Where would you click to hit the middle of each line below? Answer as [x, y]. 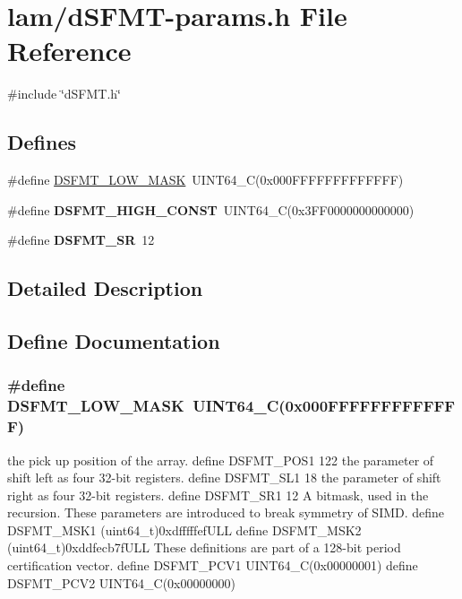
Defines [42, 142]
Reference [69, 51]
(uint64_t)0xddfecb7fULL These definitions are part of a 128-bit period [204, 547]
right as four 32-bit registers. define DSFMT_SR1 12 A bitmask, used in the [218, 495]
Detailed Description [105, 288]
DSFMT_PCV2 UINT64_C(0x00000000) [121, 582]
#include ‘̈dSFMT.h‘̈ [64, 94]
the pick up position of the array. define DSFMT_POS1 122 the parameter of [221, 460]
